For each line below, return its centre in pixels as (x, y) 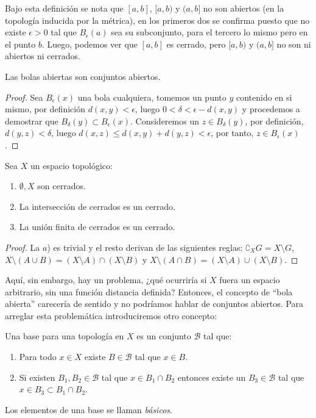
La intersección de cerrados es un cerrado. (97, 206)
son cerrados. (61, 186)
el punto (20, 44)
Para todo (38, 357)
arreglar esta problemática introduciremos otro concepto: (111, 315)
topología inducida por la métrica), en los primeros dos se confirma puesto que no (157, 20)
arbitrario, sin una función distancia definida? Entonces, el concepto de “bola (149, 291)
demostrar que (32, 121)
